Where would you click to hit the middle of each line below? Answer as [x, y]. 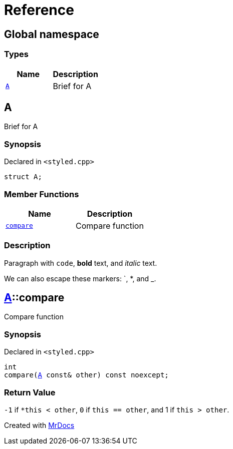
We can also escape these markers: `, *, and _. [80, 278]
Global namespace [52, 34]
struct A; [23, 177]
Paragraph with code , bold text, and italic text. [81, 263]
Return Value [30, 392]
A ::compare [34, 298]
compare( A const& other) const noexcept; [86, 375]
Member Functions [42, 194]
